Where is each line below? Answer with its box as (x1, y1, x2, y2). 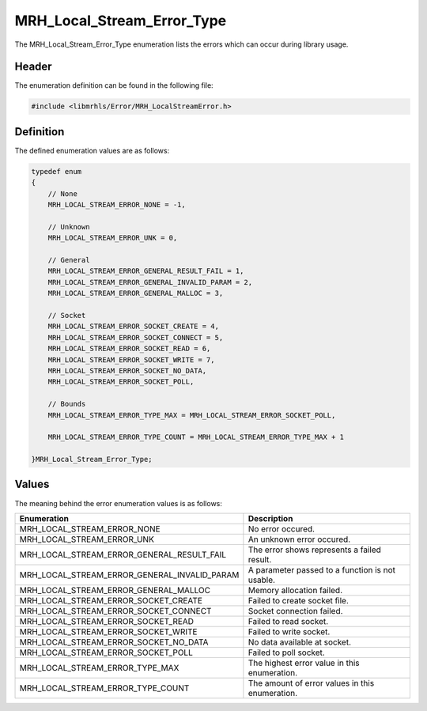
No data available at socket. (248, 637, 352, 648)
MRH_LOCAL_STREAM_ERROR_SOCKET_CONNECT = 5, (47, 333, 224, 342)
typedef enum (31, 167, 82, 176)
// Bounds (47, 399, 86, 409)
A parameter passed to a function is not (248, 564, 395, 575)
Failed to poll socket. (248, 647, 326, 658)
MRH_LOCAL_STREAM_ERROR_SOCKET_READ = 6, (47, 344, 211, 354)
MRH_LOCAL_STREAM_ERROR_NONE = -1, (47, 200, 186, 210)
